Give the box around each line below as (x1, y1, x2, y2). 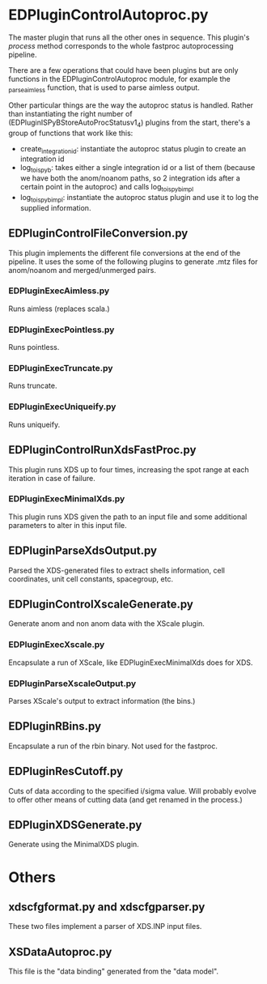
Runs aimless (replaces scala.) (8, 304, 111, 313)
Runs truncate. (8, 381, 57, 390)
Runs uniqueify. (8, 420, 61, 429)
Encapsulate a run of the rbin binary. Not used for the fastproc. (8, 741, 218, 751)
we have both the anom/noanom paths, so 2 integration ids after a (19, 173, 240, 183)
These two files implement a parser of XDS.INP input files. (8, 922, 202, 931)
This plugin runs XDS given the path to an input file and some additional (8, 512, 248, 522)
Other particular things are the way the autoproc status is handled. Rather (8, 100, 253, 110)
